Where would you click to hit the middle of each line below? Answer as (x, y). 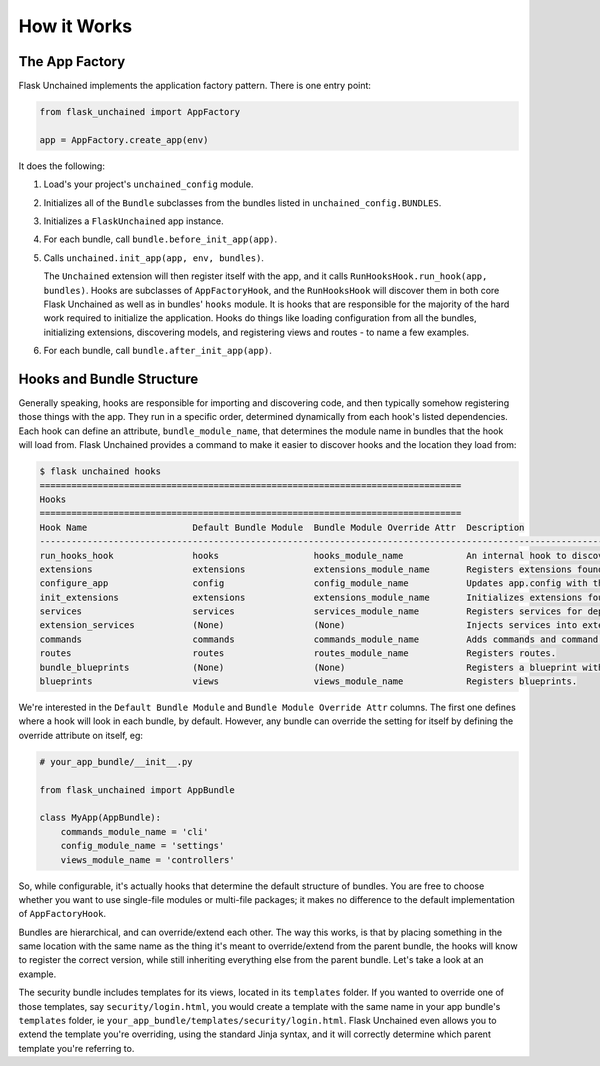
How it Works (75, 26)
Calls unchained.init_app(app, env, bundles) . (154, 257)
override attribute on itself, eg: (81, 735)
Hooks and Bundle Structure (108, 378)
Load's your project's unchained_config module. (148, 184)
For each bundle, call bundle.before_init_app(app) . (160, 239)
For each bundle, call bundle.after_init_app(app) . (157, 351)
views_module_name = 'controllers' (147, 859)
